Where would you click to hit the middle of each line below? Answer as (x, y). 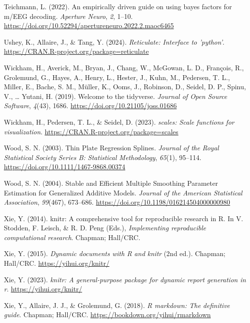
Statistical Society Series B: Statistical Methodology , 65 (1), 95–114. (103, 157)
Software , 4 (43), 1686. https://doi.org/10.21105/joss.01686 (90, 105)
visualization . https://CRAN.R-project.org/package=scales (91, 131)
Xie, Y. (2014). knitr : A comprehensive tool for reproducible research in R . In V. (124, 218)
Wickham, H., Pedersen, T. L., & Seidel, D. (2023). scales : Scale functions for (119, 121)
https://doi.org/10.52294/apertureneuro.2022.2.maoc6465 (89, 25)
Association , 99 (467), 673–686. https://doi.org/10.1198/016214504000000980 (117, 202)
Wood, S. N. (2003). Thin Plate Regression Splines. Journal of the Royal (111, 148)
